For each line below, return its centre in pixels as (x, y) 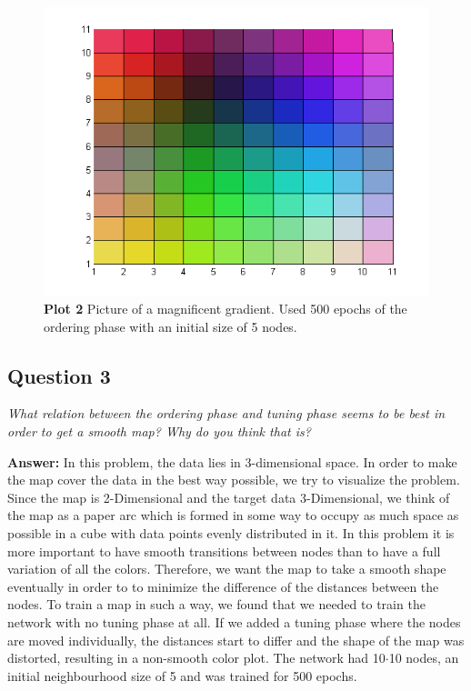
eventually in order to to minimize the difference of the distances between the (223, 586)
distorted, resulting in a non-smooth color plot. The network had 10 (196, 658)
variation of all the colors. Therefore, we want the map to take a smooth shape (227, 569)
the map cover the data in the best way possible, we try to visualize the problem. (234, 480)
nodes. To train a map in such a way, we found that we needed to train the (216, 604)
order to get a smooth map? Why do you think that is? (159, 431)
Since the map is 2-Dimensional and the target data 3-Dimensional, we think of (229, 497)
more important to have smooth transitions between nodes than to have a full (224, 551)
